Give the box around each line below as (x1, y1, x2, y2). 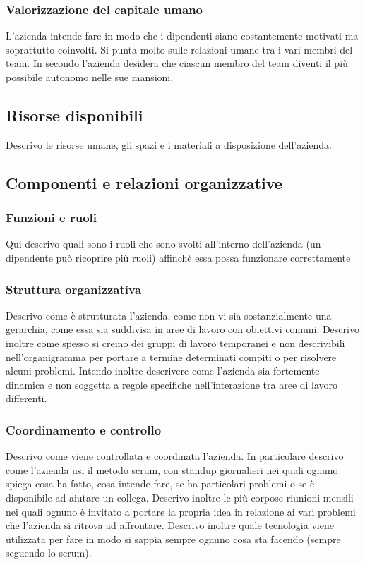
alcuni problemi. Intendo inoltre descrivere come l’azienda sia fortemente (6, 363, 320, 378)
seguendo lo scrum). (6, 545, 92, 560)
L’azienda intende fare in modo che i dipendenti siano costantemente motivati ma (6, 28, 359, 43)
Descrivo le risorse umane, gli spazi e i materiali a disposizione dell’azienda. (6, 137, 332, 152)
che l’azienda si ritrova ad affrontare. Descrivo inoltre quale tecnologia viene (6, 518, 334, 533)
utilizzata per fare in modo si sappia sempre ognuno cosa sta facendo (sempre (6, 531, 341, 546)
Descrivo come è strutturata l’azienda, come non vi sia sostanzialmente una (6, 308, 332, 322)
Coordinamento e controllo (6, 420, 162, 438)
